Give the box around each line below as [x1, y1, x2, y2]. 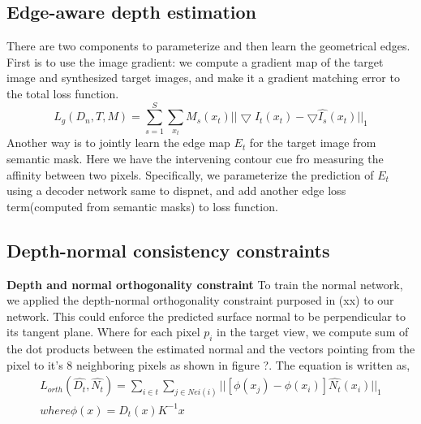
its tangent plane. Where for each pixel [6, 323, 200, 340]
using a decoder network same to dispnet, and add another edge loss [6, 182, 346, 199]
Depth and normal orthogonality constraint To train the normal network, [6, 275, 403, 292]
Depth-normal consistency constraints [6, 237, 330, 262]
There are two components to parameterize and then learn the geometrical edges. [6, 37, 410, 54]
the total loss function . [6, 84, 119, 102]
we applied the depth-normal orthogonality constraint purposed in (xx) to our [6, 292, 394, 309]
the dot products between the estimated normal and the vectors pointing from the [6, 340, 415, 357]
